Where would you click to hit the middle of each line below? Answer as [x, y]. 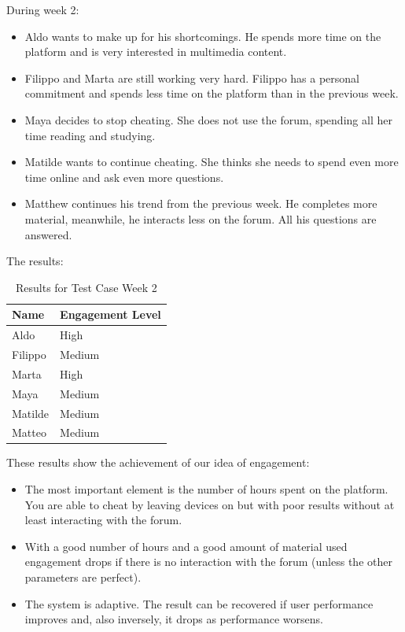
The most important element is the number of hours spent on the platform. [206, 489]
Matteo [29, 432]
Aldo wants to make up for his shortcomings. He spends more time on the [203, 36]
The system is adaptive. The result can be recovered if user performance [199, 603]
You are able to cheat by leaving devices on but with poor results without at [210, 504]
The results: [35, 261]
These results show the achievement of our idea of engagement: [158, 462]
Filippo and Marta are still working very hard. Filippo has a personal [192, 78]
